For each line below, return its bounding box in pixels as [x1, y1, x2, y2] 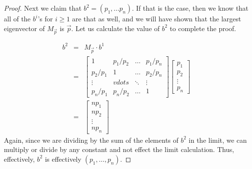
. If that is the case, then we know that [132, 3, 249, 13]
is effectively [45, 153, 82, 164]
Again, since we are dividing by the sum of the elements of [4, 135, 179, 145]
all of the [4, 14, 31, 23]
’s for [37, 14, 53, 23]
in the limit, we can [188, 135, 247, 145]
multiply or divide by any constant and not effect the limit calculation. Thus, [4, 144, 234, 154]
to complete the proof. [170, 23, 236, 33]
